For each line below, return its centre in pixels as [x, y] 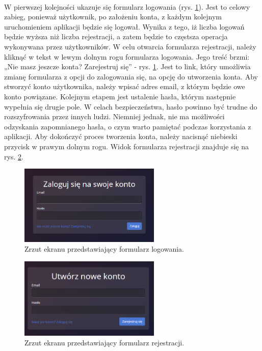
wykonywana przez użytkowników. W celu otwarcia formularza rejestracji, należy [130, 46]
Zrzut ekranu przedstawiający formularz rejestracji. [104, 343]
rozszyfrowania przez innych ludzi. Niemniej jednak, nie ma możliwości [114, 116]
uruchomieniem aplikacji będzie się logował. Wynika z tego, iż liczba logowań [124, 26]
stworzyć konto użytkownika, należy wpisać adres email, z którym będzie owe [125, 86]
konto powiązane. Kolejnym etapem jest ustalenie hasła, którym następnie [120, 96]
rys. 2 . [14, 156]
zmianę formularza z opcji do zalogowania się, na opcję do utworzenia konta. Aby [131, 76]
